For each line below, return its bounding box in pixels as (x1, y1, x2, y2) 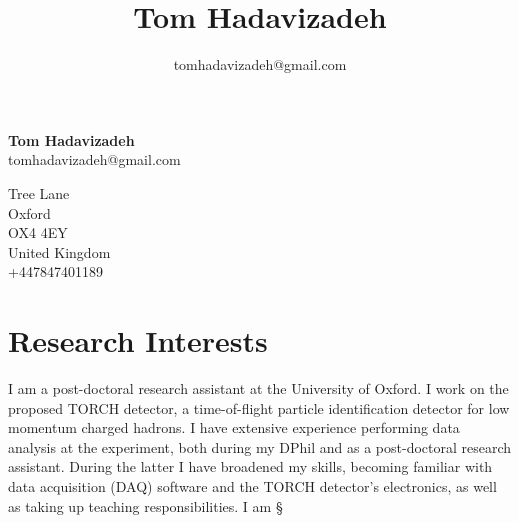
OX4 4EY (8, 222, 68, 243)
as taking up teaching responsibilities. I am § (8, 495, 283, 516)
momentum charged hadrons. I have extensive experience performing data (8, 417, 460, 438)
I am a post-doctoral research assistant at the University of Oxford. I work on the (8, 378, 509, 398)
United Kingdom (8, 241, 111, 262)
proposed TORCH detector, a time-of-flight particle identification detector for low (8, 397, 510, 418)
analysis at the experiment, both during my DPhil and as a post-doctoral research (8, 436, 512, 457)
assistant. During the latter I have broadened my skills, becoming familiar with (8, 456, 493, 477)
